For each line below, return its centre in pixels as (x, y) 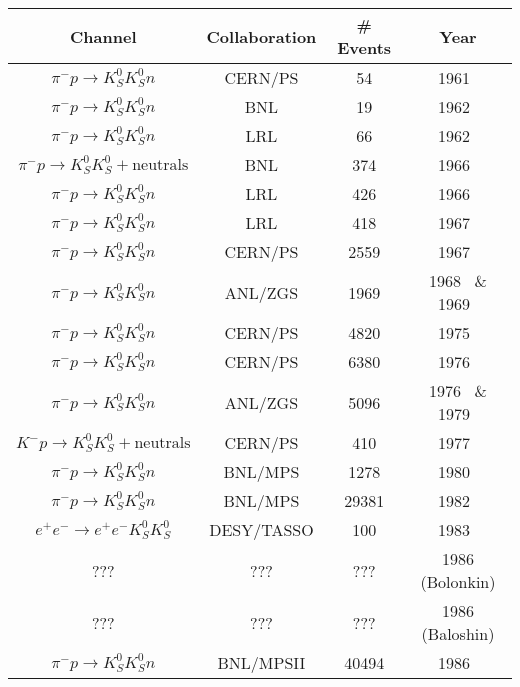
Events (364, 47)
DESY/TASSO (261, 529)
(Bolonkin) (458, 581)
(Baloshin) (458, 633)
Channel (103, 36)
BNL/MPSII (261, 662)
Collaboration (261, 36)
